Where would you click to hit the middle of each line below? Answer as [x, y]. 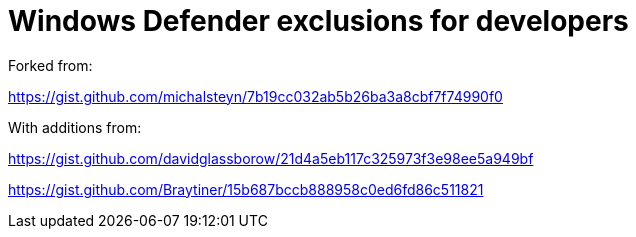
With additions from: [75, 127]
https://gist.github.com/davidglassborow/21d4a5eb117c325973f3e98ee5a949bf [271, 158]
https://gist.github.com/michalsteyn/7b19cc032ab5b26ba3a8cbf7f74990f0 [255, 96]
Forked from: [50, 65]
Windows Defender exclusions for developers [318, 21]
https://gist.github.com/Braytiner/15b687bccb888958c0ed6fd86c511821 [246, 189]
